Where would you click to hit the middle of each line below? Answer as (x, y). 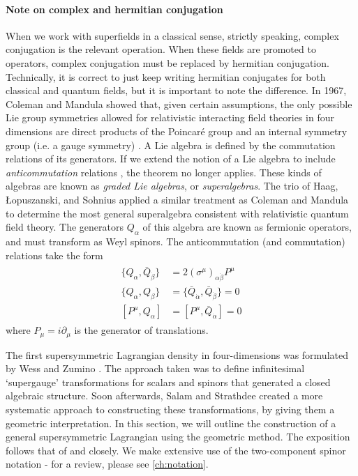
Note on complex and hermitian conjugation (114, 9)
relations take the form (54, 255)
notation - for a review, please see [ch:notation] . (107, 464)
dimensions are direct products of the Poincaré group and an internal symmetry (177, 131)
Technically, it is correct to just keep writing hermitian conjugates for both (166, 76)
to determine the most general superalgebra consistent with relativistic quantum (177, 213)
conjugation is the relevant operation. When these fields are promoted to (161, 49)
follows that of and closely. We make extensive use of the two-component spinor (176, 450)
